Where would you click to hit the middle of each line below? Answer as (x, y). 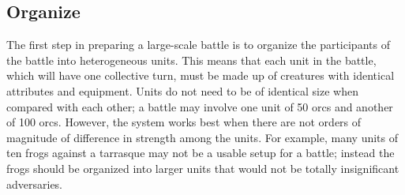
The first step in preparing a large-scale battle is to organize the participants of (198, 45)
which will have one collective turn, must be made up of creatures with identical (201, 75)
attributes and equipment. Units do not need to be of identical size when (182, 90)
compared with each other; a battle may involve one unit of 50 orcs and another (200, 106)
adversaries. (35, 184)
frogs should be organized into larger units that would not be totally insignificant (203, 168)
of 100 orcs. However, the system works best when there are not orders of (184, 122)
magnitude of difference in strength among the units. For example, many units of (202, 137)
